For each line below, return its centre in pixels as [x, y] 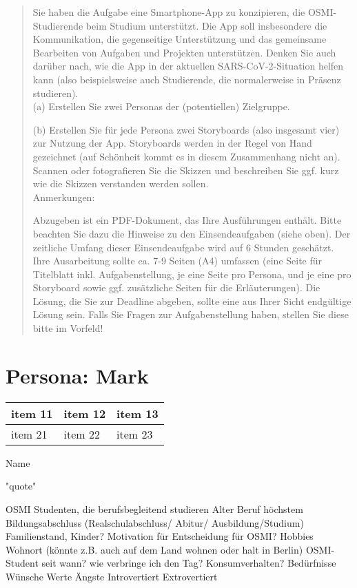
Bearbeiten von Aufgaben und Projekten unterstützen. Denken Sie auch [184, 52]
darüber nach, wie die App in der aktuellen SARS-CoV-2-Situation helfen [188, 66]
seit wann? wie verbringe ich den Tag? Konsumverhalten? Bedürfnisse [189, 563]
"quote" [21, 486]
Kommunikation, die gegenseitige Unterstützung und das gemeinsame [180, 39]
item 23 [135, 434]
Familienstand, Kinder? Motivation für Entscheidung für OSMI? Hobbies [160, 536]
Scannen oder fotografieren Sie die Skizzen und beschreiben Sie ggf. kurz [186, 170]
